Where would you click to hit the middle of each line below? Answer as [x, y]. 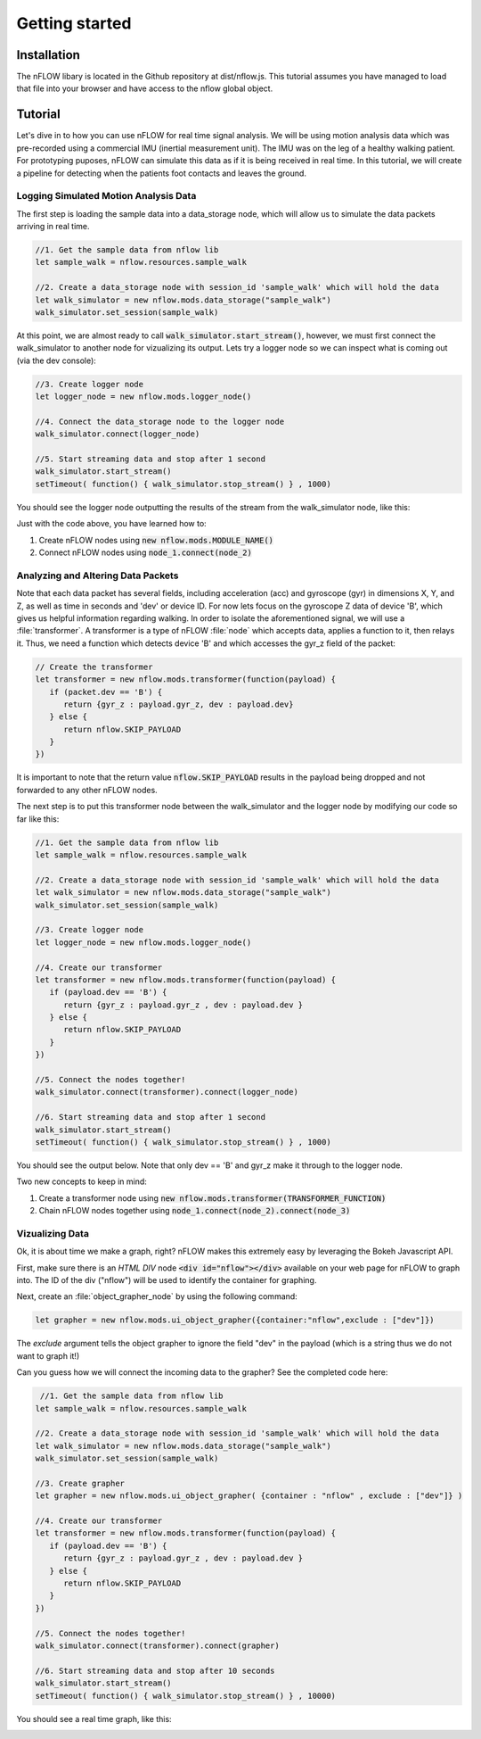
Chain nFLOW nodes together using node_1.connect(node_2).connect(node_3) [195, 1211]
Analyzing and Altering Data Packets [98, 576]
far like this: [38, 819]
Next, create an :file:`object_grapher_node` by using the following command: [157, 1296]
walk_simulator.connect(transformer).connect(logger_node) [167, 1092]
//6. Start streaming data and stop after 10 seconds [155, 1670]
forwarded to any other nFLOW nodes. [87, 790]
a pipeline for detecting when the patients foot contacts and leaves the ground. [162, 173]
